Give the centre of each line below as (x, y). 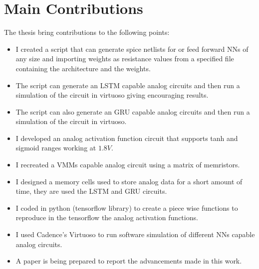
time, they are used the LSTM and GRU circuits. (91, 191)
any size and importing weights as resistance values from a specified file (125, 59)
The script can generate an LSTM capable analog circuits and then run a (128, 85)
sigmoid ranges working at (56, 148)
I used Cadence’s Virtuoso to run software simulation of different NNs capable (135, 234)
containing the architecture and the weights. (83, 68)
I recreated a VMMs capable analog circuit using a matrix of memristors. (128, 165)
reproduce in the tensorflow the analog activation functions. (107, 217)
